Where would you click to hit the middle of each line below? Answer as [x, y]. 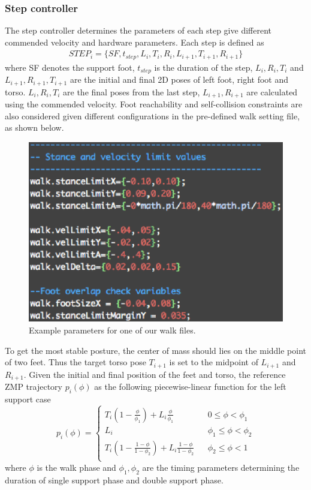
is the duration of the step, [203, 67]
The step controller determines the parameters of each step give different [138, 30]
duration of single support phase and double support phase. [114, 480]
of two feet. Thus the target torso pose [76, 362]
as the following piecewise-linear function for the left [190, 387]
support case [28, 399]
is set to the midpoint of [214, 362]
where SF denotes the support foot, [70, 67]
